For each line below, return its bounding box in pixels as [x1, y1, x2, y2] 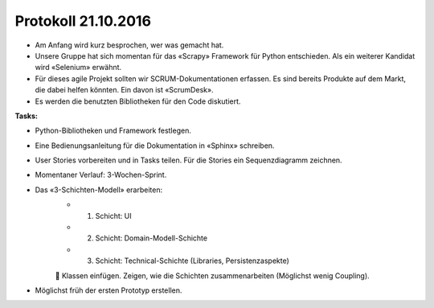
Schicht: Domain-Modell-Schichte [95, 233, 208, 243]
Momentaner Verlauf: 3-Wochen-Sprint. [35, 170, 167, 180]
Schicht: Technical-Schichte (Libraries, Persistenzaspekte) [95, 256, 289, 265]
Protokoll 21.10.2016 [14, 12, 152, 30]
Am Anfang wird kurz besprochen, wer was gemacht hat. [35, 40, 224, 50]
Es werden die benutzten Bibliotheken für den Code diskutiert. [35, 97, 241, 106]
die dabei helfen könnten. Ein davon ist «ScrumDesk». [35, 85, 214, 95]
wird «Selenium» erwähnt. [35, 63, 122, 72]
